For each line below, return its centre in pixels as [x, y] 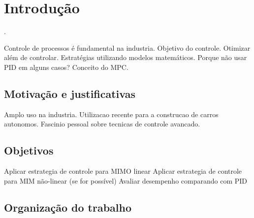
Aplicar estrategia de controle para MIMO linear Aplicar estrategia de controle [123, 171]
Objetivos [29, 150]
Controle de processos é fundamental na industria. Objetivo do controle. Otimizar [127, 47]
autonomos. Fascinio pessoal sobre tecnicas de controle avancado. [102, 124]
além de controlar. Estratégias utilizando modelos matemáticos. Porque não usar [126, 57]
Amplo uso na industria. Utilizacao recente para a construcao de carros [111, 114]
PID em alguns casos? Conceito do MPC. [66, 67]
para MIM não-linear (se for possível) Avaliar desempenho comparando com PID [126, 180]
